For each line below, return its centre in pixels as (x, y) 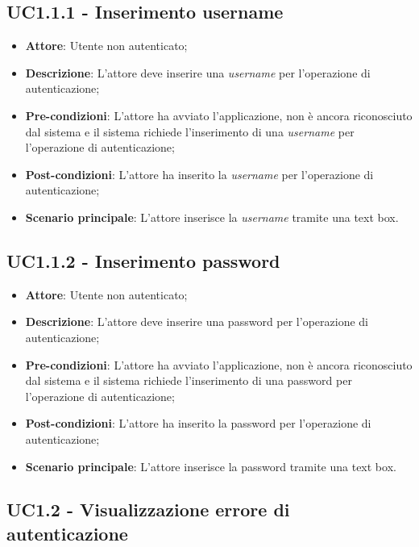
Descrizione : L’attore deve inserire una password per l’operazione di (197, 322)
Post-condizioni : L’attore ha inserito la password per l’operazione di (198, 423)
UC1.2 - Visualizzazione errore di (148, 509)
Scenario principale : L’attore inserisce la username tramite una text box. (212, 217)
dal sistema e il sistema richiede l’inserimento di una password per (189, 380)
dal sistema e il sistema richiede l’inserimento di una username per (190, 131)
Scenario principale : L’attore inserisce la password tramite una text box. (211, 466)
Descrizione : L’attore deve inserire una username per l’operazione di (198, 72)
